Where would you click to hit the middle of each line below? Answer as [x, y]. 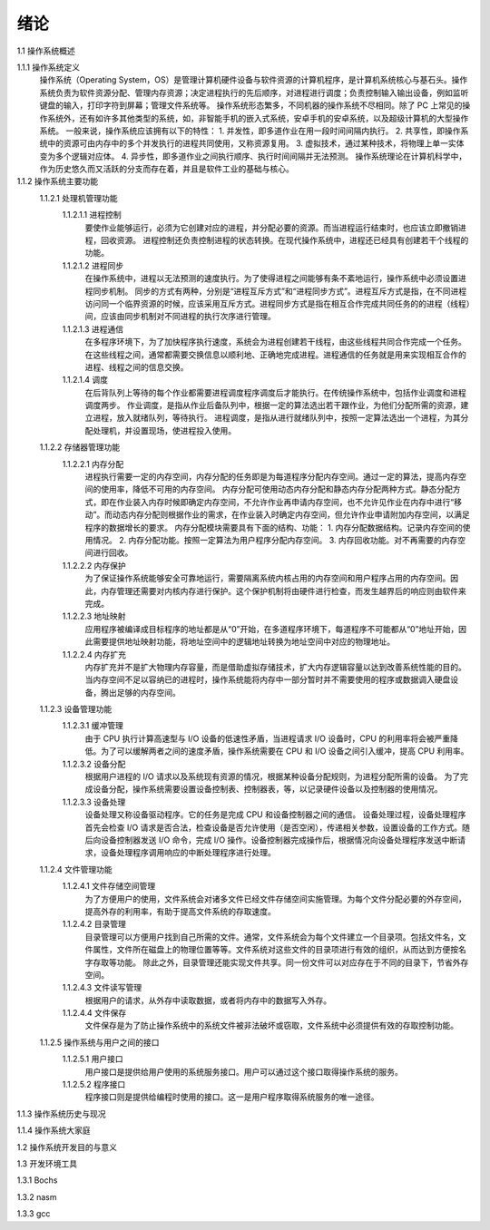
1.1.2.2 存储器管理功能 [80, 447]
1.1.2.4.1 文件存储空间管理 [109, 886]
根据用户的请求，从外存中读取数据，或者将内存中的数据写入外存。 [208, 1000]
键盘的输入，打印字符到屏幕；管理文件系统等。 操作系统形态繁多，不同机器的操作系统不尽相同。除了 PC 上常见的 [251, 105]
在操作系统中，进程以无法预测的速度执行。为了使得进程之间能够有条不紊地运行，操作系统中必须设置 [271, 278]
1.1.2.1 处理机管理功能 [78, 198]
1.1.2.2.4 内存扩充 [94, 654]
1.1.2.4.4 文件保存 [94, 1013]
